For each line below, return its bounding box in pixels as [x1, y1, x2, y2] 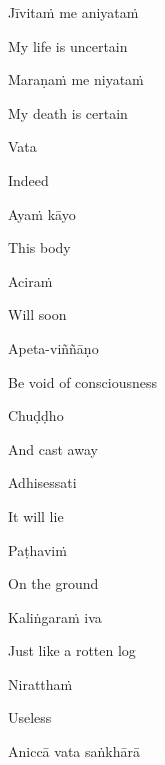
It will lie [8, 505, 64, 526]
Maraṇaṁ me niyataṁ [8, 69, 144, 90]
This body [8, 237, 71, 258]
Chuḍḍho [8, 405, 64, 426]
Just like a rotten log [8, 640, 136, 661]
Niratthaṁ [8, 673, 73, 694]
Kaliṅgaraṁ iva [8, 606, 102, 627]
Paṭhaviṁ [8, 539, 67, 560]
